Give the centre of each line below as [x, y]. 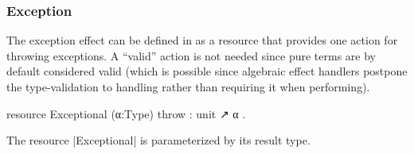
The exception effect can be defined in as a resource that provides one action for [202, 40]
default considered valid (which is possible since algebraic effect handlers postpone [207, 71]
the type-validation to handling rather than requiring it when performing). [188, 87]
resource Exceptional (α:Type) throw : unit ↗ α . [126, 113]
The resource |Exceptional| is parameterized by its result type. [158, 140]
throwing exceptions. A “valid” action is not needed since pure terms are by [191, 55]
